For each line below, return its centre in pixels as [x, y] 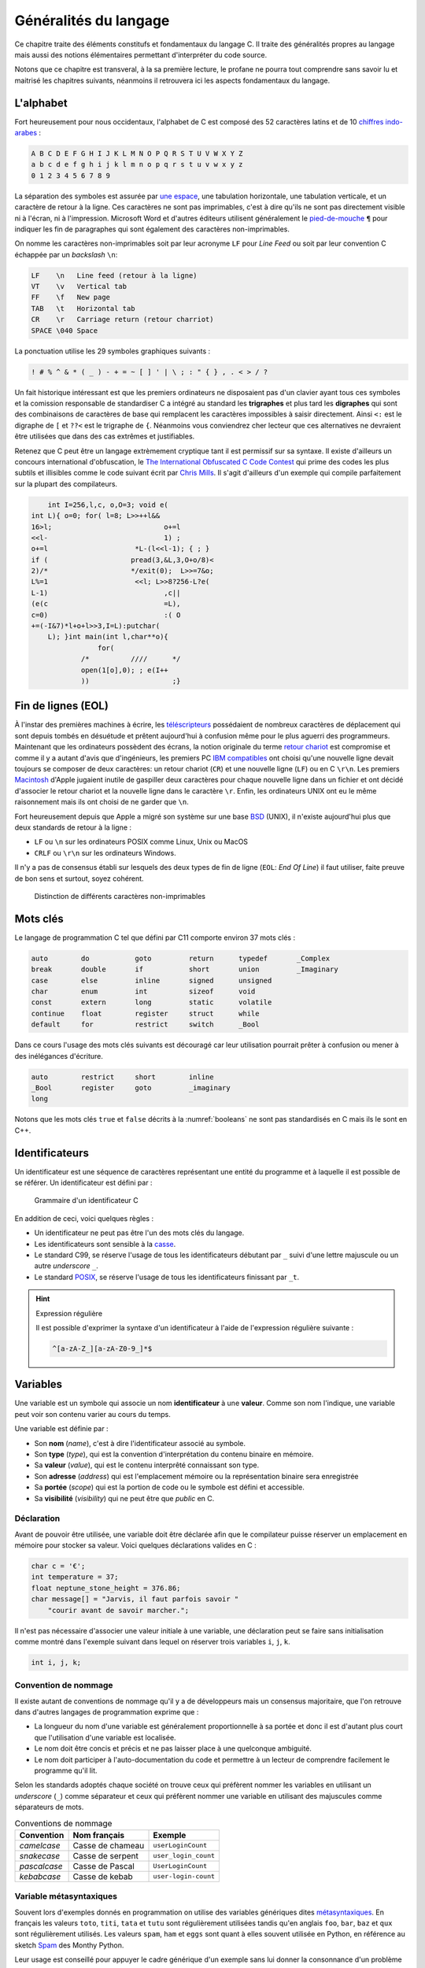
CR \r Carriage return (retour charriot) [122, 320]
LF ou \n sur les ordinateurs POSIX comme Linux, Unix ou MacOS [141, 842]
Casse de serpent [106, 1855]
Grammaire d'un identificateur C [87, 1200]
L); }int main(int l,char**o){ [108, 637]
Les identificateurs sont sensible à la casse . [105, 1244]
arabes [26, 133]
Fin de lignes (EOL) [62, 706]
